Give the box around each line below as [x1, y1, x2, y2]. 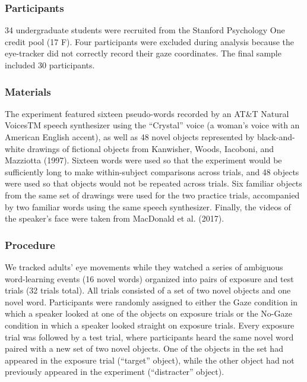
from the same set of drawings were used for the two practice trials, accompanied [5, 188, 300, 201]
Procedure [5, 237, 55, 252]
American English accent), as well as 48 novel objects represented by [5, 131, 255, 143]
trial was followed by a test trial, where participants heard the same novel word [5, 330, 294, 343]
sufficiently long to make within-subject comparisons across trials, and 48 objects [5, 165, 299, 178]
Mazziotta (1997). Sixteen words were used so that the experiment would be [5, 154, 282, 166]
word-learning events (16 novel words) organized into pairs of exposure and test [5, 272, 294, 285]
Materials [5, 84, 51, 99]
